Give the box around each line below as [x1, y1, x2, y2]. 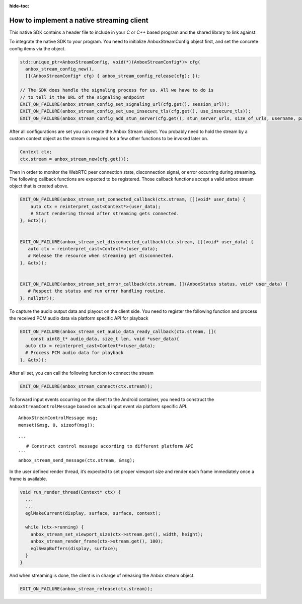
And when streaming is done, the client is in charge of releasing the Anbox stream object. [9, 572, 195, 579]
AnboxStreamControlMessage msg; [18, 415, 98, 421]
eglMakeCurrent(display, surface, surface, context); [25, 510, 161, 516]
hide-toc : [9, 3, 30, 9]
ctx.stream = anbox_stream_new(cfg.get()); [20, 156, 129, 162]
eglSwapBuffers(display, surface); [30, 546, 118, 551]
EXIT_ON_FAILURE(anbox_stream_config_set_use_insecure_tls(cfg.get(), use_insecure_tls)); [20, 108, 251, 114]
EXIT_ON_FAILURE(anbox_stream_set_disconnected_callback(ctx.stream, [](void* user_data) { [20, 239, 254, 244]
